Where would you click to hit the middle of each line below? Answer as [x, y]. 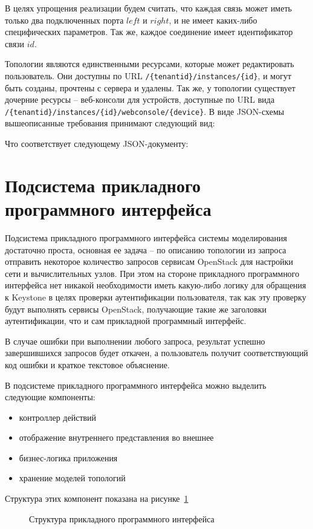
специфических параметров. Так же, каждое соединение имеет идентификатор [149, 32]
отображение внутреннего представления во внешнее [116, 437]
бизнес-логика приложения [68, 457]
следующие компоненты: [50, 397]
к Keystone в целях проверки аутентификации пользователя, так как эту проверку [156, 297]
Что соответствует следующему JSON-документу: [97, 144]
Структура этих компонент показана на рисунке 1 [97, 498]
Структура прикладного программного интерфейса [122, 518]
